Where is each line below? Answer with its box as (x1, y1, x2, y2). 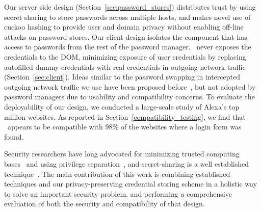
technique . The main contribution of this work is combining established (4, 168, 230, 179)
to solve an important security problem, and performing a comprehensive (4, 188, 232, 199)
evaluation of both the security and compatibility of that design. (4, 198, 205, 209)
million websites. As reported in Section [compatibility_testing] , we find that (4, 111, 246, 122)
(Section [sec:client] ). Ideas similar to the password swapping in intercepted (4, 71, 240, 82)
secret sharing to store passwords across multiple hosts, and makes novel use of (4, 11, 251, 22)
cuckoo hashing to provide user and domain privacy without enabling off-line (4, 21, 244, 32)
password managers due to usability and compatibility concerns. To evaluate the (4, 91, 255, 102)
